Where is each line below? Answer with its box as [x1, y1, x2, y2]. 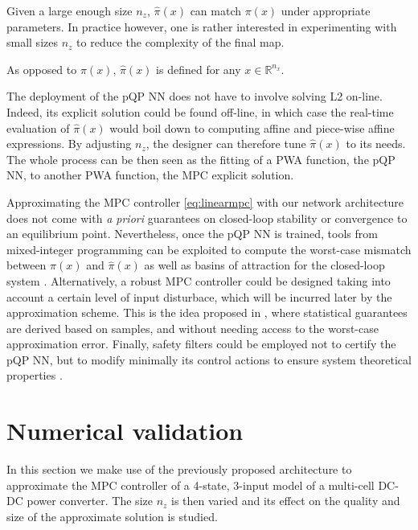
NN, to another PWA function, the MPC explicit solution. [6, 166, 294, 183]
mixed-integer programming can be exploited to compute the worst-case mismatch [6, 240, 412, 257]
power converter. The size [27, 492, 153, 509]
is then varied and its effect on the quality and [171, 492, 400, 509]
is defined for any [156, 60, 241, 77]
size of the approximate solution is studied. [6, 507, 218, 524]
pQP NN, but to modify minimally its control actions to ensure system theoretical [6, 351, 412, 368]
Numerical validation [6, 414, 244, 447]
